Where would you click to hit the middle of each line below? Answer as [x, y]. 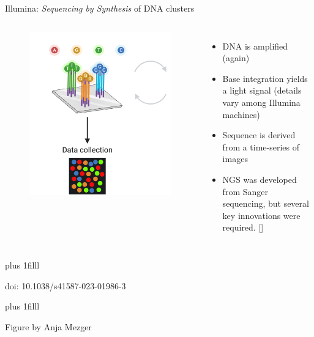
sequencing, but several [266, 203]
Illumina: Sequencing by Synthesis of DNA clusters [100, 8]
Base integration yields [265, 78]
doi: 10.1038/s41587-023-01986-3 [65, 285]
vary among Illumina [261, 102]
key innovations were [261, 215]
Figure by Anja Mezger [48, 326]
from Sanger [245, 191]
